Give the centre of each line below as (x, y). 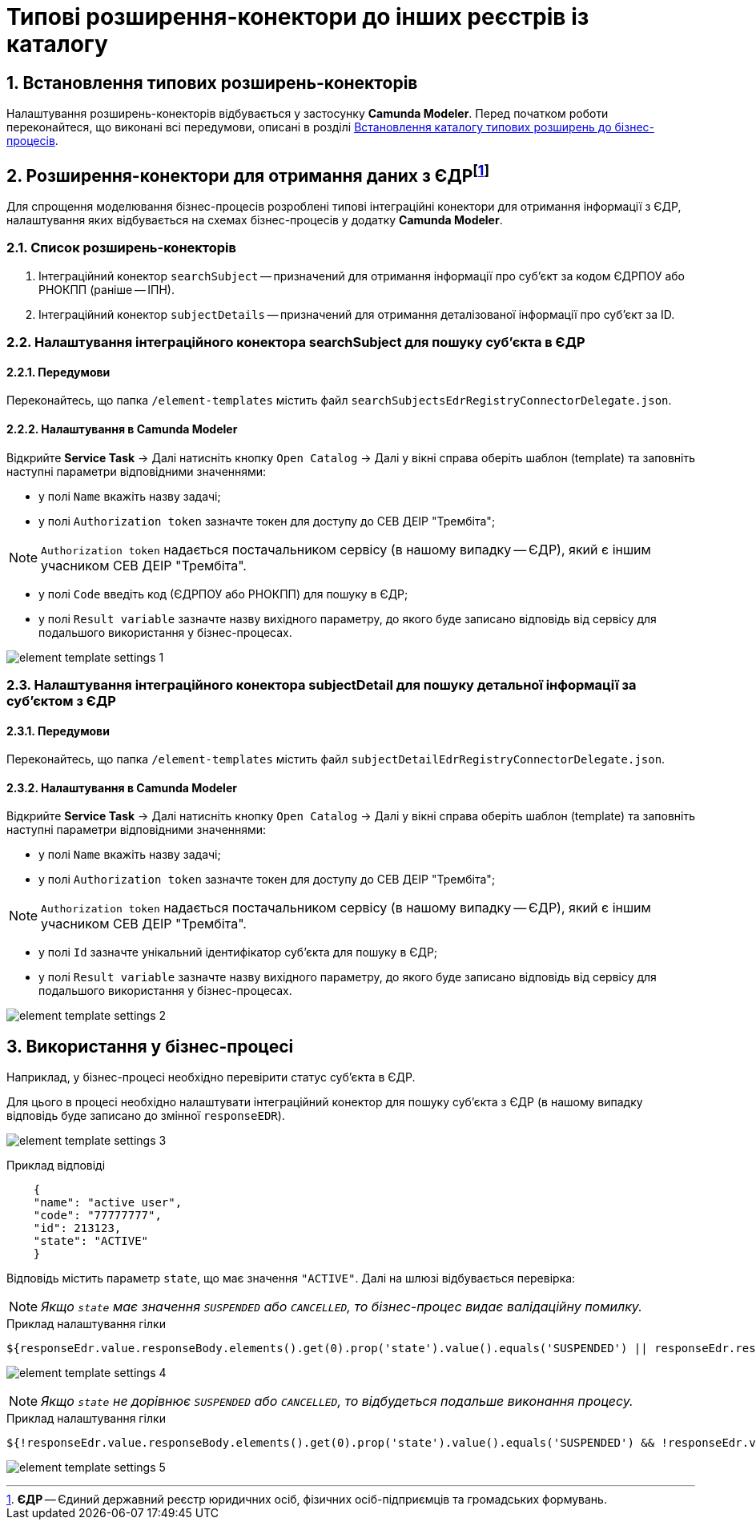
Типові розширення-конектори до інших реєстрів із (298, 17)
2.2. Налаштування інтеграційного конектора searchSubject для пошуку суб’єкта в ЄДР (296, 342)
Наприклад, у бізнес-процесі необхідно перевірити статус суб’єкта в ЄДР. (211, 1077)
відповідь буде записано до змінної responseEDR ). (146, 1116)
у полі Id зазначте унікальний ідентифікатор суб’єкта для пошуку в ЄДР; (238, 952)
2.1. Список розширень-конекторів (121, 248)
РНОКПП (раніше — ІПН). (107, 289)
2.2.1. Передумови (58, 372)
